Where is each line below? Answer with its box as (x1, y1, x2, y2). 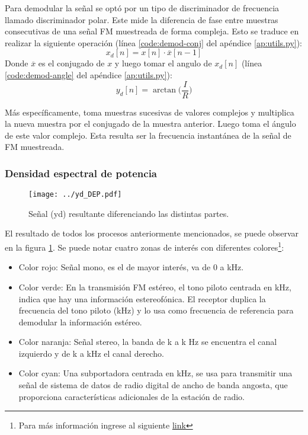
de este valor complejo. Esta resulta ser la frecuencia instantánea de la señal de (5, 129, 291, 141)
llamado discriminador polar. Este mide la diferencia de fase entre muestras (5, 13, 278, 25)
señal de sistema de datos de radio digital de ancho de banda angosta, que (18, 379, 288, 391)
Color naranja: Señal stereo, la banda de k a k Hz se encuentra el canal (18, 335, 277, 348)
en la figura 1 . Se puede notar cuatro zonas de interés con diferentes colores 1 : (5, 239, 284, 253)
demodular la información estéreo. (18, 315, 142, 328)
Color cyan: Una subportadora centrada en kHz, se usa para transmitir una (18, 367, 293, 379)
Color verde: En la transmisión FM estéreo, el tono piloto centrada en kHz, (18, 280, 291, 293)
